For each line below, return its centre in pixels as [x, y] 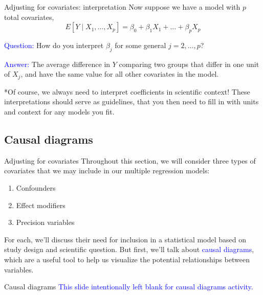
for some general [140, 45]
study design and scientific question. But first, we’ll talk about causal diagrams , [129, 249]
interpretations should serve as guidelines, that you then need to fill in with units [131, 101]
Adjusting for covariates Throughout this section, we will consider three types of [130, 160]
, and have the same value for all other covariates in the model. [120, 74]
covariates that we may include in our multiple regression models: [107, 171]
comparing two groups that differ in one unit [189, 64]
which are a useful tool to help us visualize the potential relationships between [127, 259]
